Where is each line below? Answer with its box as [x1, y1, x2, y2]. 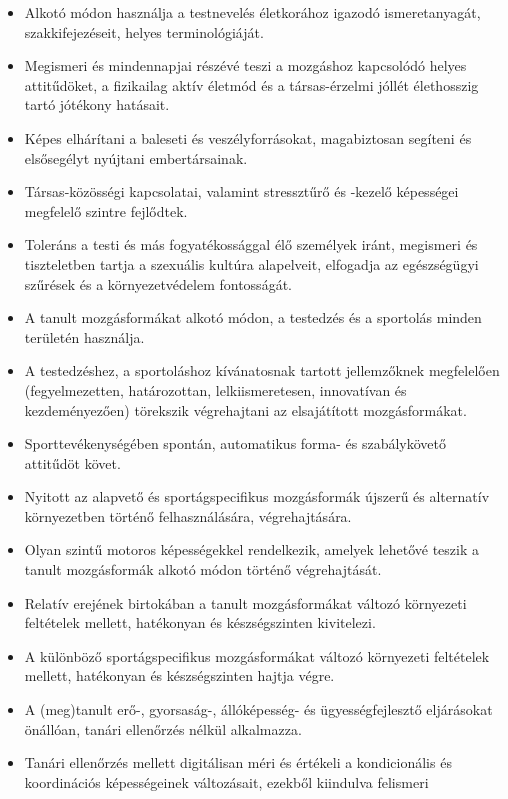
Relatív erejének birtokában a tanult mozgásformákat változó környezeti [24, 592, 467, 613]
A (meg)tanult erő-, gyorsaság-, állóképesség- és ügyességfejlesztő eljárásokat [24, 699, 493, 720]
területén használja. [24, 326, 145, 347]
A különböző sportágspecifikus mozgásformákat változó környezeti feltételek [24, 645, 490, 666]
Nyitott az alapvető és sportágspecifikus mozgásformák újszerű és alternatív [24, 486, 490, 507]
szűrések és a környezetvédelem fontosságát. [24, 273, 292, 294]
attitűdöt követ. [24, 452, 121, 473]
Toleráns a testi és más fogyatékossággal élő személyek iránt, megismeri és [24, 234, 478, 255]
